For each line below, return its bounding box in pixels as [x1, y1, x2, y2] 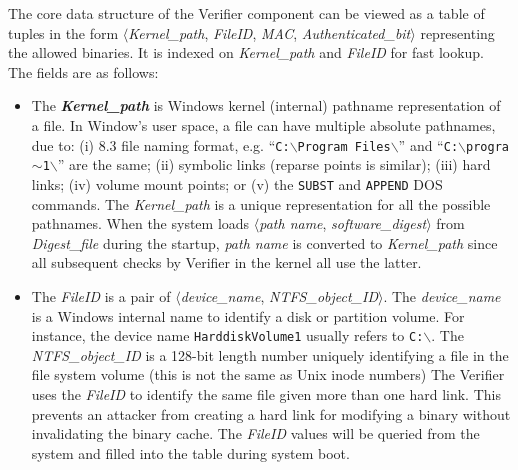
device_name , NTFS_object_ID [180, 285, 378, 306]
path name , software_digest [259, 213, 427, 234]
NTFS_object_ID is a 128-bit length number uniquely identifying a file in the [31, 344, 509, 365]
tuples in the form [8, 22, 119, 43]
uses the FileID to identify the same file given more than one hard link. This [31, 383, 501, 404]
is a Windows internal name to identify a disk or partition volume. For [31, 305, 465, 326]
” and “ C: [398, 134, 459, 155]
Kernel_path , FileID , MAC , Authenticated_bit [128, 22, 411, 43]
